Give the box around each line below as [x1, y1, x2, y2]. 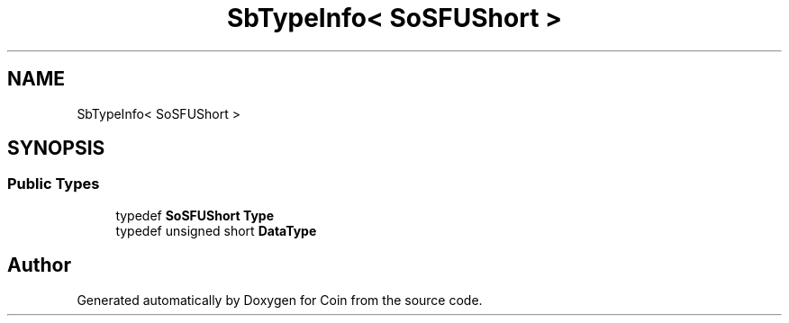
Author [7, 254, 71, 277]
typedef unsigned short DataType [115, 222, 317, 238]
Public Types [7, 175, 100, 193]
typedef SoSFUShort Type [115, 207, 275, 223]
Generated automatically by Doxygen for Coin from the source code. [77, 292, 483, 308]
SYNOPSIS [7, 137, 105, 160]
